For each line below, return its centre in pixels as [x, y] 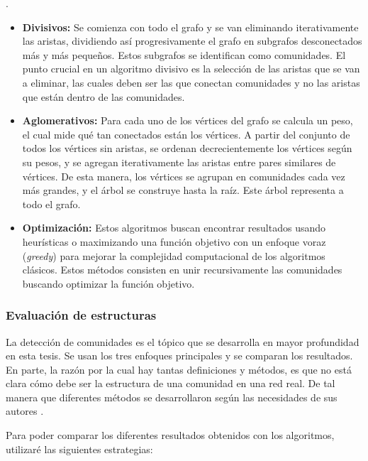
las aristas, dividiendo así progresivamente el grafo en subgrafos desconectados [192, 41]
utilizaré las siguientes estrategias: [79, 449]
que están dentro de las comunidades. [104, 96]
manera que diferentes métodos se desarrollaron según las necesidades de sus [172, 397]
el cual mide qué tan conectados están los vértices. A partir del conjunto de [186, 134]
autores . [25, 411]
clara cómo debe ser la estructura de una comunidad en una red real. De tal [171, 383]
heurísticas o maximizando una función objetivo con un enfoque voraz [174, 241]
